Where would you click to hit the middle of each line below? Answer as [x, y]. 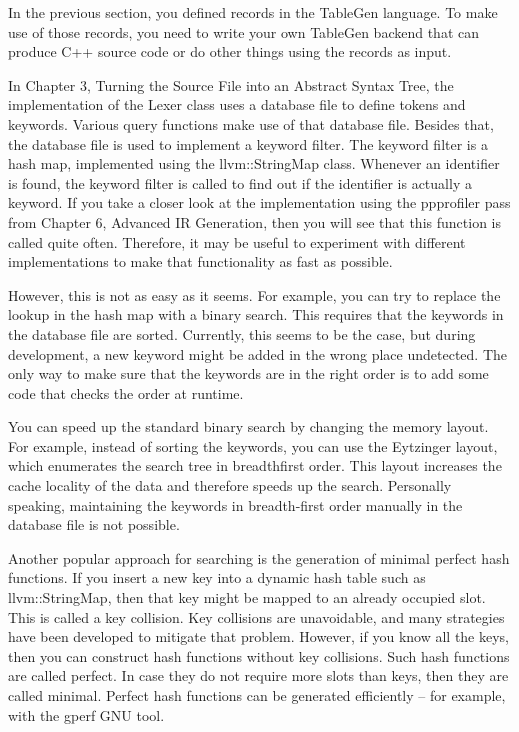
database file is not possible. [94, 524]
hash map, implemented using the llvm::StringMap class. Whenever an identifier [254, 163]
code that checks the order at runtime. [126, 392]
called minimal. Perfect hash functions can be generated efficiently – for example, [257, 695]
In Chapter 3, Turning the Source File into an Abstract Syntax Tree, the [231, 84]
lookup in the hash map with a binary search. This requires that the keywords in [256, 314]
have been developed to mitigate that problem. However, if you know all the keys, [259, 636]
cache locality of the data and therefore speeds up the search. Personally [230, 485]
